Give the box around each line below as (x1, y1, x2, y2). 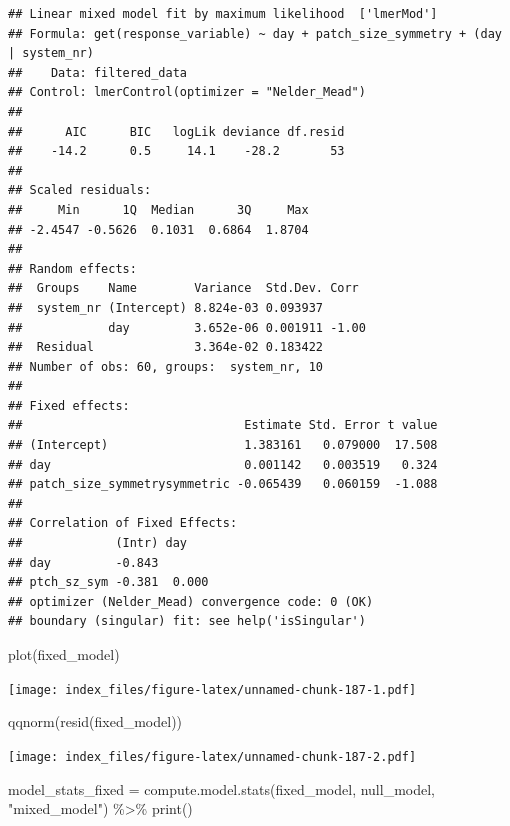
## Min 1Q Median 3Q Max (8, 202, 309, 217)
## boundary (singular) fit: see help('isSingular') (8, 614, 366, 629)
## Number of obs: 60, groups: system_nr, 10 (8, 359, 323, 374)
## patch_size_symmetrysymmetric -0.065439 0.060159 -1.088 (8, 477, 438, 492)
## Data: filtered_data (8, 65, 187, 80)
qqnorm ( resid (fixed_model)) (8, 711, 183, 732)
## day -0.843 (8, 555, 159, 570)
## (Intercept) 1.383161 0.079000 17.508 (8, 438, 438, 453)
